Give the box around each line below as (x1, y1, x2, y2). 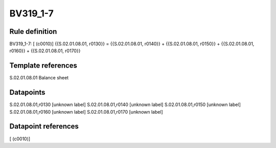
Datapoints (9, 88, 45, 97)
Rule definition (9, 27, 57, 36)
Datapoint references (9, 122, 79, 131)
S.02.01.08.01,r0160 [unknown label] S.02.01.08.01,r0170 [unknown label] (9, 109, 163, 115)
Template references (9, 61, 78, 70)
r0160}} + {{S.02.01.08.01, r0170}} (9, 48, 81, 54)
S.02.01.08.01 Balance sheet (9, 75, 69, 81)
